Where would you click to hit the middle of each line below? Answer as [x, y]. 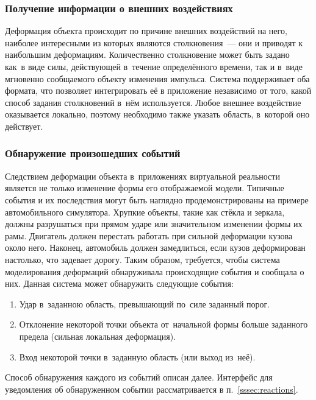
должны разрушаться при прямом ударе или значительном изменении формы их [154, 224]
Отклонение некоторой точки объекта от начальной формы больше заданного [163, 324]
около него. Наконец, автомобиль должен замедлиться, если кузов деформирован [155, 247]
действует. [24, 126]
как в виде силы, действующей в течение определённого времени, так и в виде [154, 66]
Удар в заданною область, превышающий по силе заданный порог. [145, 304]
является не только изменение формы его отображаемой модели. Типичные [145, 188]
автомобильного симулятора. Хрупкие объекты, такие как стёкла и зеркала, [145, 212]
